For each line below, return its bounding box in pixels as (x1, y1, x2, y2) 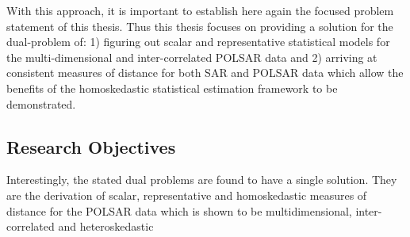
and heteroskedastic (58, 218, 154, 235)
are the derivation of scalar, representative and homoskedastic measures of (6, 186, 367, 203)
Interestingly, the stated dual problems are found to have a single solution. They (6, 171, 397, 188)
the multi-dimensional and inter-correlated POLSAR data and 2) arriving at (6, 48, 377, 65)
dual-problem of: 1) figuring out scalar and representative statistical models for (6, 33, 390, 50)
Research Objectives (6, 134, 176, 159)
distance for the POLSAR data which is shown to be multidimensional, (6, 202, 352, 219)
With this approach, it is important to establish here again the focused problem (6, 2, 394, 18)
